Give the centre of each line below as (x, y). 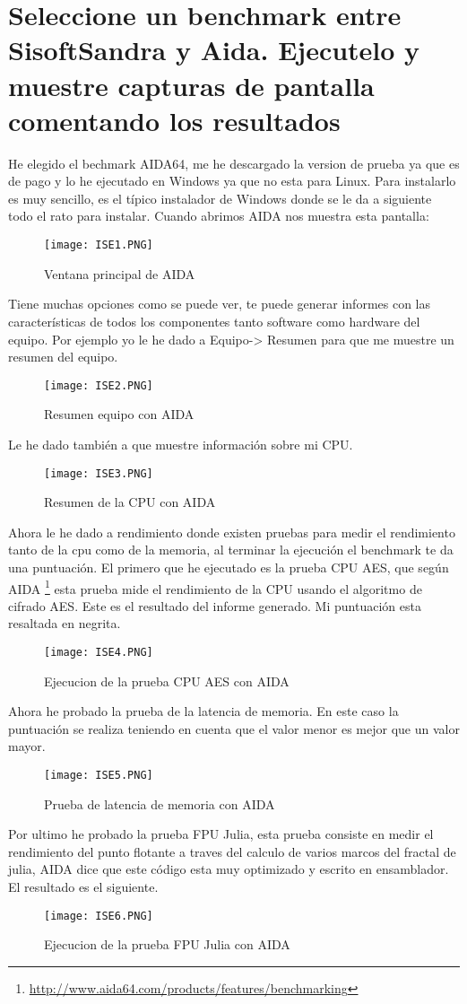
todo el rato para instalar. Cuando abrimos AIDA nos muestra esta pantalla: (219, 216)
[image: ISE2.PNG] (99, 385)
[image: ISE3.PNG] (99, 473)
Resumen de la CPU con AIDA (130, 502)
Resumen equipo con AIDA (119, 414)
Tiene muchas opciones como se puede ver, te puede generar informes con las (220, 304)
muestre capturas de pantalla (191, 85)
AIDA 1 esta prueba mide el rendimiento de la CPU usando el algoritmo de (215, 587)
